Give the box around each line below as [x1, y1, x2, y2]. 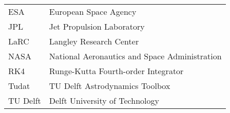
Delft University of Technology [49, 95, 159, 106]
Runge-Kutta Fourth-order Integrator [49, 65, 184, 77]
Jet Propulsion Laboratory [49, 20, 145, 32]
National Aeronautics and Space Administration [49, 50, 222, 62]
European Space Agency [49, 6, 137, 17]
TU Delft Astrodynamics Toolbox [49, 80, 170, 92]
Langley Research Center [49, 35, 139, 47]
